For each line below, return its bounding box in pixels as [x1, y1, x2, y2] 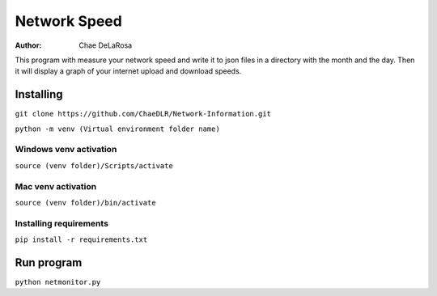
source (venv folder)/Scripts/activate [15, 161, 173, 170]
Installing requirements [15, 218, 109, 229]
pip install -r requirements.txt [15, 235, 148, 244]
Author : [15, 40, 42, 50]
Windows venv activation [15, 144, 117, 155]
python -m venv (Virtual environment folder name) [15, 124, 220, 133]
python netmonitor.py [15, 277, 101, 286]
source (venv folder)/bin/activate [15, 198, 157, 207]
